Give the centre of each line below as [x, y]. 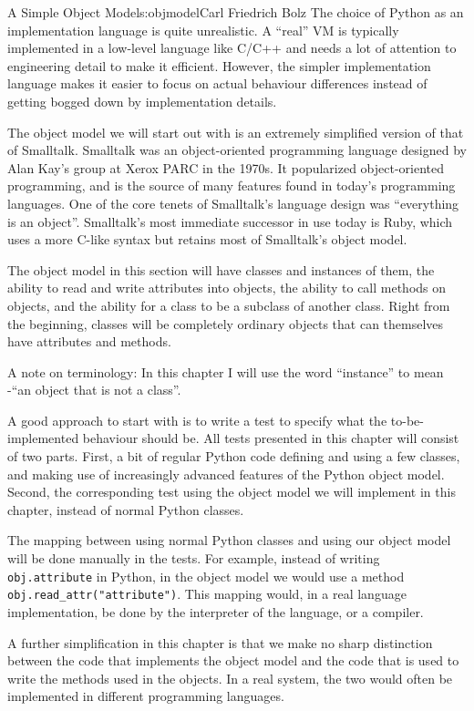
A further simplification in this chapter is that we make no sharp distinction [220, 642]
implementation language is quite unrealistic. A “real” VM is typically [203, 30]
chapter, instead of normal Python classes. [126, 509]
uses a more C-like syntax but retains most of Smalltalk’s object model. [207, 239]
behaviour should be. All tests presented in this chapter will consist [271, 438]
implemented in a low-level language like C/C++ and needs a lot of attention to [232, 48]
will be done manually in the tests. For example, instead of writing [194, 558]
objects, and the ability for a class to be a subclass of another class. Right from [229, 305]
